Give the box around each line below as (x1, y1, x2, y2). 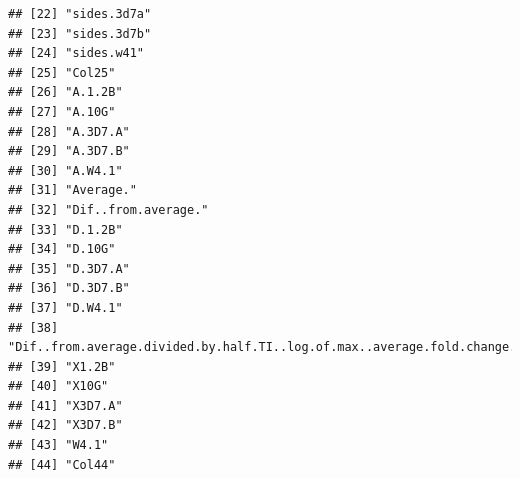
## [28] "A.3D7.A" (8, 124, 130, 139)
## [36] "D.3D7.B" (8, 281, 130, 296)
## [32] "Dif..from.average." (8, 202, 209, 217)
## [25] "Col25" (8, 65, 116, 80)
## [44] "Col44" (8, 457, 116, 472)
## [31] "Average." (8, 183, 137, 198)
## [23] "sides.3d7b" (8, 26, 152, 41)
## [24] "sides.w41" (8, 46, 145, 61)
